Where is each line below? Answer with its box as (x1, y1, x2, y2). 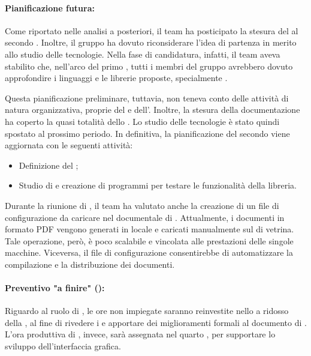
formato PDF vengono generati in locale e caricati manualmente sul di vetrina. (5, 223, 294, 235)
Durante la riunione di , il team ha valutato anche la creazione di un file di (5, 199, 279, 211)
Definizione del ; (19, 158, 78, 171)
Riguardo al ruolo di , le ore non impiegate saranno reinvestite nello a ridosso (5, 304, 289, 317)
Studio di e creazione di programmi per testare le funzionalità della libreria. (19, 179, 297, 192)
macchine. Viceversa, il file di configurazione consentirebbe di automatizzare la (5, 246, 293, 259)
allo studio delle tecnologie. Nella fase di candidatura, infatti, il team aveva (5, 47, 280, 60)
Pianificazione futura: (5, 1, 95, 14)
